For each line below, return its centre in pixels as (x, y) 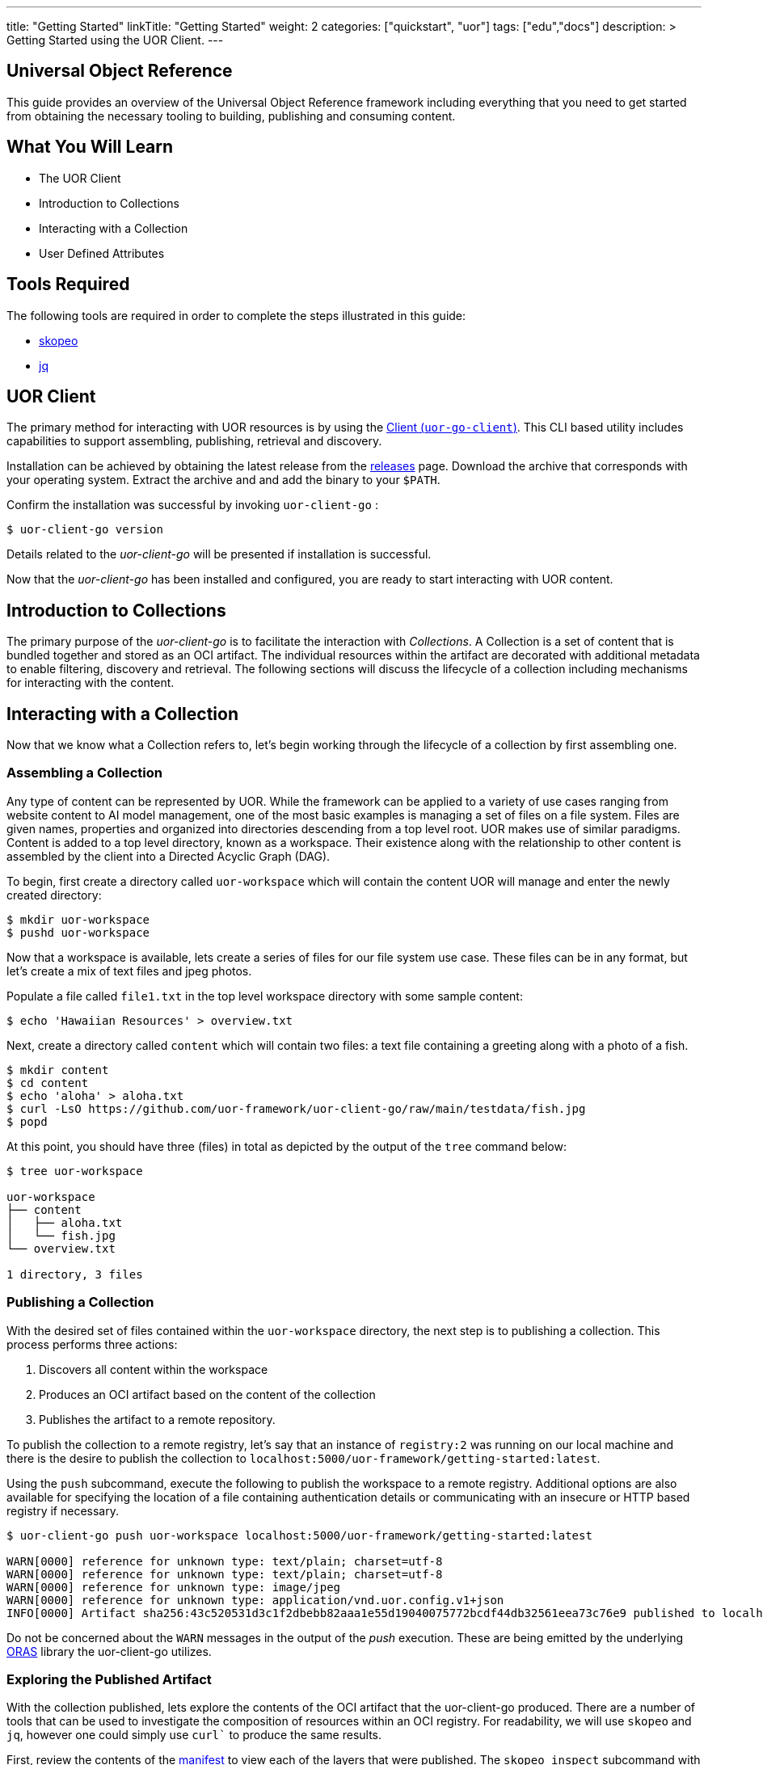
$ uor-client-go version (85, 530)
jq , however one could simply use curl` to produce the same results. (194, 1735)
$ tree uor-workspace (75, 1171)
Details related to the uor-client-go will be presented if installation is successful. (219, 554)
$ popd (27, 1121)
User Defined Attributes (102, 253)
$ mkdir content (58, 1070)
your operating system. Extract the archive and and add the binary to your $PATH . (223, 480)
